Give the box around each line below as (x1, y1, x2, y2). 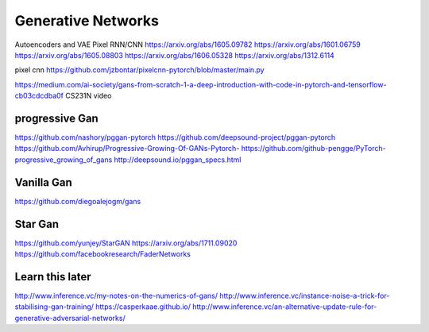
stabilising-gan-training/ (14, 302, 95, 311)
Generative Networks (14, 12, 159, 29)
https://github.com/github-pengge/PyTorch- (241, 144, 386, 153)
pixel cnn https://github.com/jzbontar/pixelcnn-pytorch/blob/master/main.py (14, 65, 265, 75)
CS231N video (64, 91, 112, 101)
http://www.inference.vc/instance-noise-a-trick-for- (219, 291, 390, 300)
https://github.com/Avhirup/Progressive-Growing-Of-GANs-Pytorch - (14, 144, 240, 153)
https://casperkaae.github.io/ (95, 302, 191, 311)
